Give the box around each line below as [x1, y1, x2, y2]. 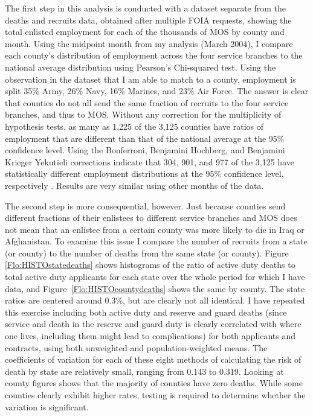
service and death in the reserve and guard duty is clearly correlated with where [5, 317, 302, 330]
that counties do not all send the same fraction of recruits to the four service [5, 96, 289, 109]
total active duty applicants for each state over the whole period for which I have [5, 270, 305, 283]
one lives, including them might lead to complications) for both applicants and [5, 329, 295, 342]
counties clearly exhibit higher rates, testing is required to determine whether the [5, 389, 306, 401]
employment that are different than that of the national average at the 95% [5, 132, 285, 144]
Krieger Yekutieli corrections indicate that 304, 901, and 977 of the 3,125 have [5, 155, 294, 168]
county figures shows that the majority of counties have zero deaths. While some [5, 377, 303, 389]
